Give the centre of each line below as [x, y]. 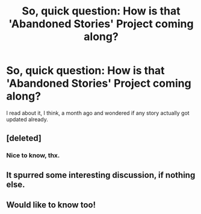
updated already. [27, 119]
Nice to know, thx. [33, 156]
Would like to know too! [51, 205]
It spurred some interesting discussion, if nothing [101, 175]
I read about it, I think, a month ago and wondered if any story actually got [98, 113]
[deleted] [24, 138]
